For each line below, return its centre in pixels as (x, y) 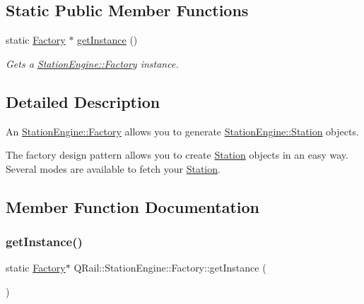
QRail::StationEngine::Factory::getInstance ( (170, 268)
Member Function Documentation (133, 206)
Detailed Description (83, 101)
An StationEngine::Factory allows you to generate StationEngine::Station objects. (182, 131)
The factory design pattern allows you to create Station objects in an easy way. (177, 155)
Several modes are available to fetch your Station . (113, 168)
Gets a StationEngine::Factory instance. (92, 63)
